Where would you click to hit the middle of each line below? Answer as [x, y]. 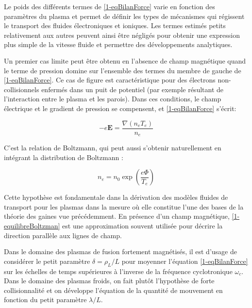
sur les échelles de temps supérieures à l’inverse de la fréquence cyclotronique [118, 271]
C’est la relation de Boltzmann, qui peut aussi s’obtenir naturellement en [113, 148]
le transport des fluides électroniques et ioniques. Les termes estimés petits [115, 25]
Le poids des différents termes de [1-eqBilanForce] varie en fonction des [109, 6]
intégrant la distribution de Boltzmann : [64, 157]
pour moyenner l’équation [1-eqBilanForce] [185, 261]
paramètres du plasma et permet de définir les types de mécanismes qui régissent [124, 16]
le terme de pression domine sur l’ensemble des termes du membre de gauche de [123, 70]
